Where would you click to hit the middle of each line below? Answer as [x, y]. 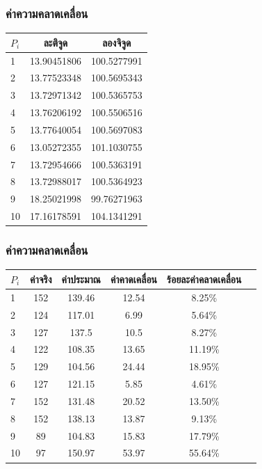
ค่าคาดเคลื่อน [134, 279]
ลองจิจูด [117, 42]
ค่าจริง [41, 279]
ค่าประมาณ [81, 279]
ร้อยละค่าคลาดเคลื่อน [204, 279]
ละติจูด [56, 42]
